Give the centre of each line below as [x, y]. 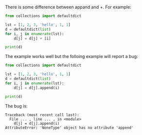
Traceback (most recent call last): [42, 115]
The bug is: [16, 106]
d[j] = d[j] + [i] [32, 39]
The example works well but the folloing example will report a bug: [71, 57]
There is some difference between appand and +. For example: [68, 7]
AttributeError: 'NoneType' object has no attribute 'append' [69, 128]
